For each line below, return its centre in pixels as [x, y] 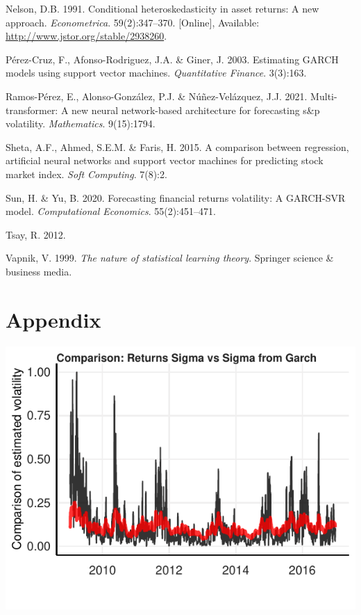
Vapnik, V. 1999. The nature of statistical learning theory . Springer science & [170, 258]
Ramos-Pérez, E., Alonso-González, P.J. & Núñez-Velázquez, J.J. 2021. [157, 96]
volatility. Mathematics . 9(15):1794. [81, 123]
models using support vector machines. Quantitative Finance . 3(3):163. [156, 73]
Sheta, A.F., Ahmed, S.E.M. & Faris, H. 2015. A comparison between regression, [177, 146]
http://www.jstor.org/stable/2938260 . [86, 36]
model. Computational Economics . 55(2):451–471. [111, 211]
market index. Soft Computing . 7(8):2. [86, 174]
